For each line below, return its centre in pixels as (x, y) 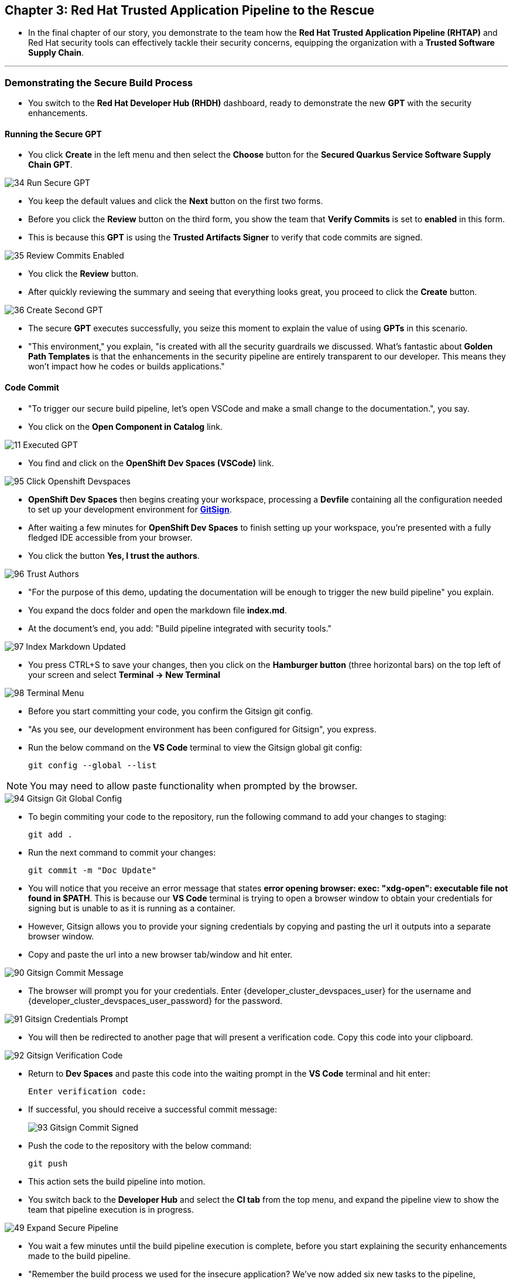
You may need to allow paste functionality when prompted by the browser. (194, 786)
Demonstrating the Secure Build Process (99, 82)
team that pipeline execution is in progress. (111, 1209)
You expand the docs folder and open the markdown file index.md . (158, 610)
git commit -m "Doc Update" (93, 870)
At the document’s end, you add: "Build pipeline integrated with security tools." (180, 628)
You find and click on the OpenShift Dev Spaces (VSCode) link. (151, 463)
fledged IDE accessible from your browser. (110, 537)
